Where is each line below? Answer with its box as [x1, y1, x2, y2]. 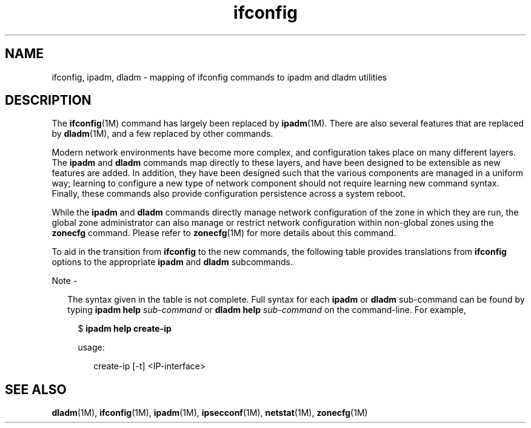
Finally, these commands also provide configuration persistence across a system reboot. [52, 188, 406, 199]
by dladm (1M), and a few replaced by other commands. [52, 128, 273, 139]
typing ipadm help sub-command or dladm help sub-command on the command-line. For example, [67, 305, 466, 315]
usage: [78, 342, 105, 353]
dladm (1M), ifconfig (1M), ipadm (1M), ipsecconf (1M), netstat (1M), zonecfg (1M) [52, 407, 368, 418]
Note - [52, 275, 78, 286]
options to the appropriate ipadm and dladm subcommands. [52, 257, 293, 268]
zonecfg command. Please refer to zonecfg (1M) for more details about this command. [52, 228, 396, 239]
